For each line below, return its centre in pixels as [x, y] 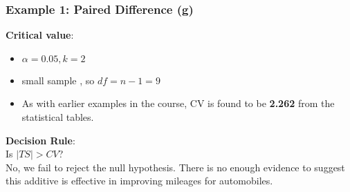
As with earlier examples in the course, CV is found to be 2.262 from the [178, 103]
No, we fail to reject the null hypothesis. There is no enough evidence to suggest [175, 167]
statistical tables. [58, 117]
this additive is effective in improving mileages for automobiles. [139, 181]
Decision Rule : [40, 140]
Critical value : [40, 35]
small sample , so [58, 80]
